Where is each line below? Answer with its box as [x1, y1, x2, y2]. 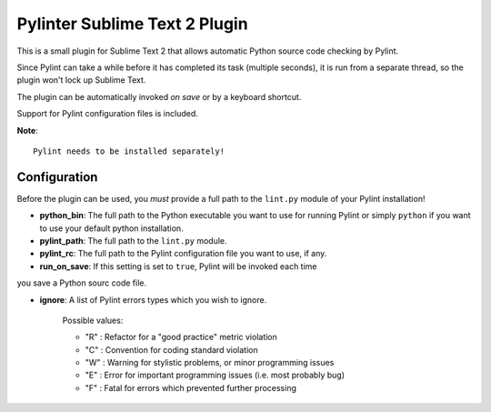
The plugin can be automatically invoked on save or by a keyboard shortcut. [16, 91, 302, 102]
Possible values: [62, 315, 124, 326]
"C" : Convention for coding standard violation [85, 344, 258, 355]
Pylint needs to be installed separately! [33, 146, 225, 156]
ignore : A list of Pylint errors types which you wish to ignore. [39, 294, 267, 305]
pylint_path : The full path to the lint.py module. [39, 235, 227, 246]
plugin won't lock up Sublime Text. [16, 75, 146, 85]
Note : [16, 125, 38, 136]
